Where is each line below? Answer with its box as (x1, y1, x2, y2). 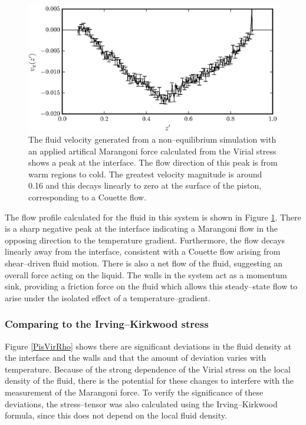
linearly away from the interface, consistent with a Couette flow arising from (5, 245, 281, 258)
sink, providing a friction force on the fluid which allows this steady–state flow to (5, 280, 298, 292)
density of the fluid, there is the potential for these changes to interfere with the (5, 374, 294, 387)
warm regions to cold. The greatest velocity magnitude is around (28, 167, 262, 180)
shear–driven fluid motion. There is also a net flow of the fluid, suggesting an (5, 257, 283, 269)
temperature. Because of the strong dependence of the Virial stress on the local (5, 363, 291, 375)
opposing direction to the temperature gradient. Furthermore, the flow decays (5, 233, 285, 246)
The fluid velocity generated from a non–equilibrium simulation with (28, 133, 277, 146)
